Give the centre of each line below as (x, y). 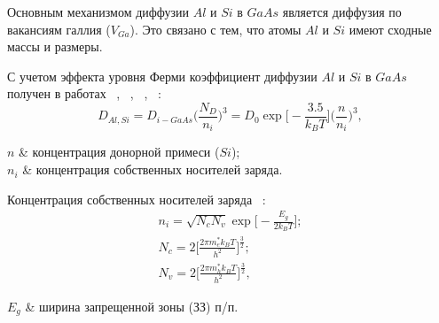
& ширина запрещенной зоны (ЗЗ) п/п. (132, 306)
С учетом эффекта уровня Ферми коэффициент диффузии (162, 76)
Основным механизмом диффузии (98, 12)
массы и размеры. (55, 46)
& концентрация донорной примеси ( (119, 152)
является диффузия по (342, 12)
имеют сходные (390, 29)
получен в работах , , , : (84, 93)
